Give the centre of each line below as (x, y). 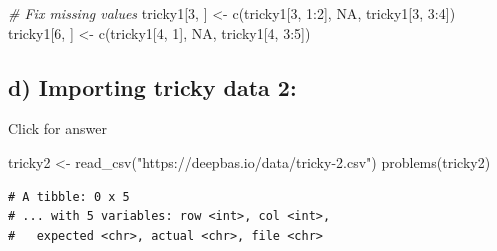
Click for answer (57, 128)
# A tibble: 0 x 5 (69, 196)
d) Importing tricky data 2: (152, 86)
